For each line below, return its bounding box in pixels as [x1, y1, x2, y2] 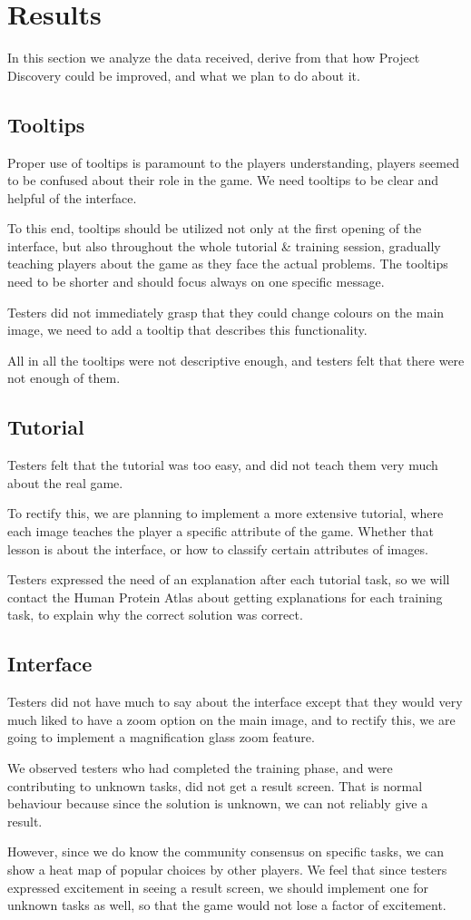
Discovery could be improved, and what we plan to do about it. [7, 65, 360, 84]
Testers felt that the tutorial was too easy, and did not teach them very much [7, 455, 438, 475]
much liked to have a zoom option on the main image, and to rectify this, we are [7, 710, 456, 729]
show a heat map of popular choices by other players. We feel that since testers [7, 859, 447, 878]
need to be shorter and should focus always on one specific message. [7, 272, 385, 291]
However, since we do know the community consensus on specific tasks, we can [7, 842, 445, 861]
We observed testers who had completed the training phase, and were [7, 758, 393, 777]
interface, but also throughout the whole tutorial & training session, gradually [7, 236, 441, 255]
